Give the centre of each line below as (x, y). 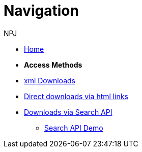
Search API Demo (74, 128)
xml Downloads (50, 80)
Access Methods (53, 65)
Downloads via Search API (68, 112)
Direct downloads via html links (76, 96)
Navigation (41, 11)
